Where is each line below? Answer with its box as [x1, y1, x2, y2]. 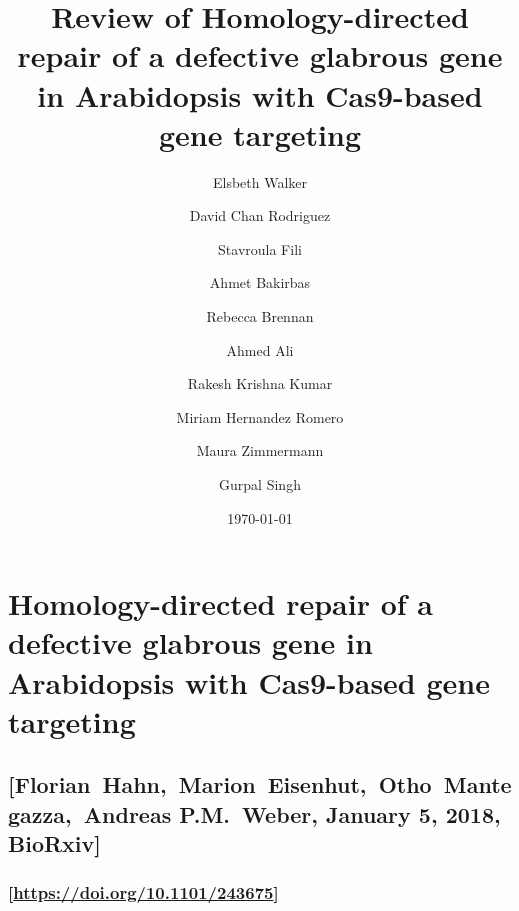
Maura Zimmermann [196, 440, 324, 461]
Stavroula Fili [218, 238, 302, 259]
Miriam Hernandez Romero [176, 406, 344, 427]
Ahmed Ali [226, 339, 294, 360]
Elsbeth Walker [212, 171, 308, 192]
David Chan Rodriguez [189, 205, 331, 226]
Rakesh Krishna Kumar [187, 373, 333, 394]
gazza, [8, 798, 72, 829]
